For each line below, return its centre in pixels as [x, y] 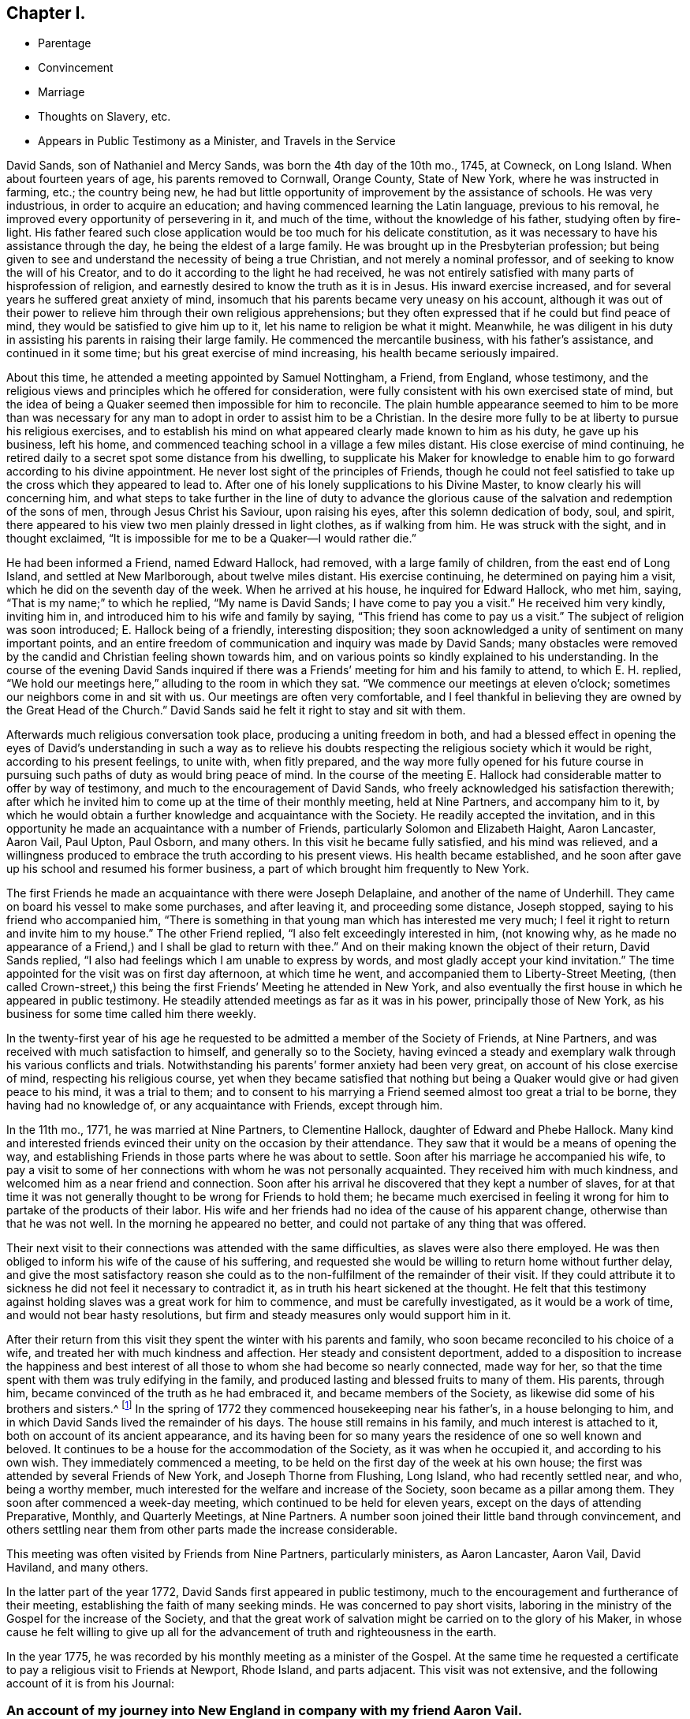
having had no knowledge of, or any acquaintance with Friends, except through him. [225, 1106]
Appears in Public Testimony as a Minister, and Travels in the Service [217, 141]
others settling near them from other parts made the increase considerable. [202, 1530]
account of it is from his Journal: [90, 1684]
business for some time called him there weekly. [132, 1014]
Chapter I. [46, 13]
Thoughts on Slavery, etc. [104, 117]
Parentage [65, 43]
